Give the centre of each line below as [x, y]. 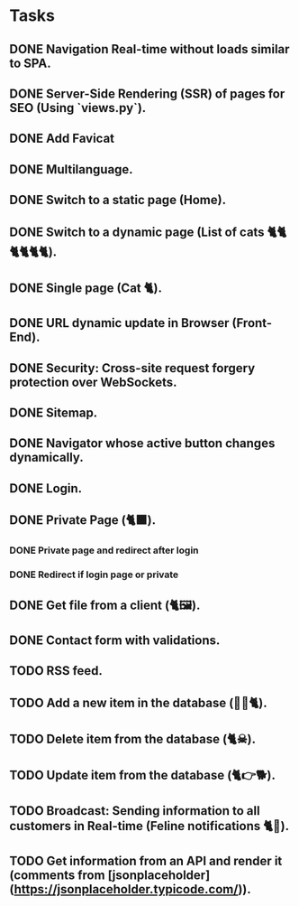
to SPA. [30, 63]
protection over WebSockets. [93, 382]
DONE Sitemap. [54, 413]
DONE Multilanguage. [71, 169]
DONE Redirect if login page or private [94, 574]
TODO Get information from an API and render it [146, 861]
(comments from [57, 876]
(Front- [252, 323]
